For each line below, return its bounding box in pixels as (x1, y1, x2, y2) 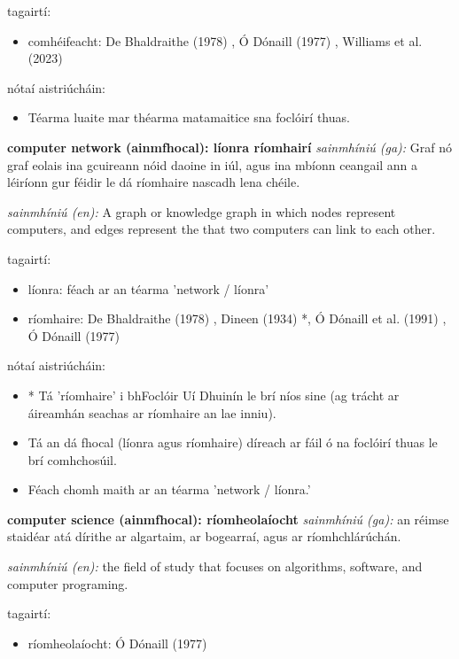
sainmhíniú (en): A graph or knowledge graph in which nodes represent (7, 202, 396, 221)
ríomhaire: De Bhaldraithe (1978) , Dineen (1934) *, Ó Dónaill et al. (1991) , (27, 309, 447, 328)
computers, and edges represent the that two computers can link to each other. (7, 220, 436, 238)
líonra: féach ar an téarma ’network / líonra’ (27, 279, 269, 298)
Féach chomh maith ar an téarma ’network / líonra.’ (27, 480, 311, 499)
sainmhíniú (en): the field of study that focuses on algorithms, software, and (7, 557, 423, 576)
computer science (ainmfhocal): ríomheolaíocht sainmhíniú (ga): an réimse (7, 509, 449, 528)
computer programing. (7, 574, 128, 593)
